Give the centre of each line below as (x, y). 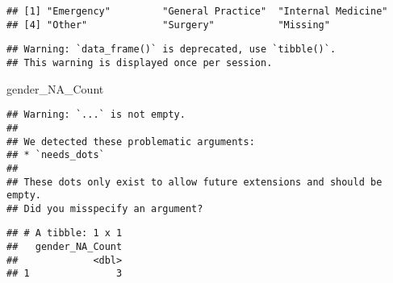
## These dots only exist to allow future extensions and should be (194, 182)
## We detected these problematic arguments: (131, 141)
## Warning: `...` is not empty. (96, 115)
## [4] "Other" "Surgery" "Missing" (168, 25)
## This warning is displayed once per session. (140, 62)
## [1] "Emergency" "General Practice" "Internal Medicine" (197, 11)
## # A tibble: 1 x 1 (65, 233)
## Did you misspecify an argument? (105, 208)
